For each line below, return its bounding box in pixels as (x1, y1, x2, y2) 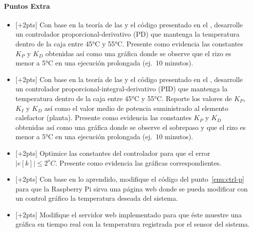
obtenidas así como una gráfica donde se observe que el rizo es (45, 48, 232, 58)
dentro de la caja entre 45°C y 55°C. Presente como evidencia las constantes (15, 38, 243, 48)
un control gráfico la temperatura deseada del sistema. (15, 193, 178, 203)
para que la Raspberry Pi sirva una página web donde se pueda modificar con (15, 183, 248, 193)
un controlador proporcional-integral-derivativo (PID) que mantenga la (15, 84, 228, 94)
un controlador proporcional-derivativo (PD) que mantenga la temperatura (15, 29, 240, 39)
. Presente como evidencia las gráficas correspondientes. (55, 157, 222, 168)
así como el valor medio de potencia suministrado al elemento (44, 103, 229, 113)
